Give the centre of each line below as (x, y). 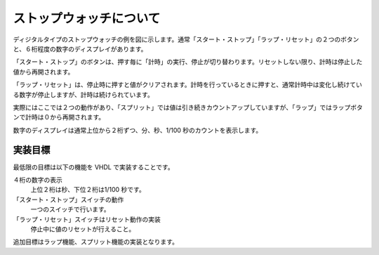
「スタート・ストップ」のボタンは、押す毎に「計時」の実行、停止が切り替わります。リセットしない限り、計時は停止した (188, 62)
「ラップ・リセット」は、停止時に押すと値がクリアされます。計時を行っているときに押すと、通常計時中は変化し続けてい (188, 85)
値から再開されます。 (44, 72)
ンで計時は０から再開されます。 (59, 117)
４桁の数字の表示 (38, 180)
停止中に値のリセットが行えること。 (83, 229)
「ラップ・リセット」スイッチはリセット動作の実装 (87, 219)
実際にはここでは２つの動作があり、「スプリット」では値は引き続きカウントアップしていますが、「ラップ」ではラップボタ (188, 107)
